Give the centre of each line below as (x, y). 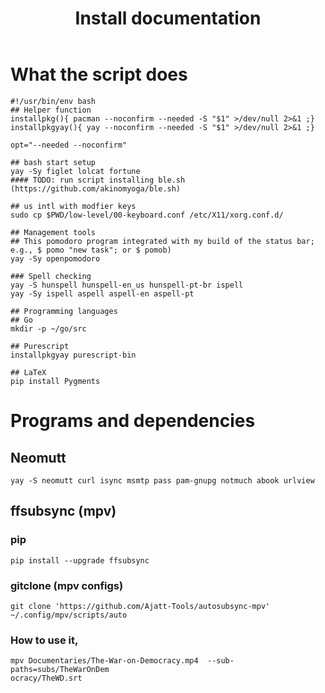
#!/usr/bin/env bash (53, 101)
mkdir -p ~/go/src (48, 328)
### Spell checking (51, 276)
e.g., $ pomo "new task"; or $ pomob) (91, 250)
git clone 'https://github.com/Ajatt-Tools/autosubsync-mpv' (140, 606)
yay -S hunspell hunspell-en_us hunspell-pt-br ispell (127, 285)
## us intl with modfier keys (73, 206)
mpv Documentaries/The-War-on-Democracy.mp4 (104, 661)
